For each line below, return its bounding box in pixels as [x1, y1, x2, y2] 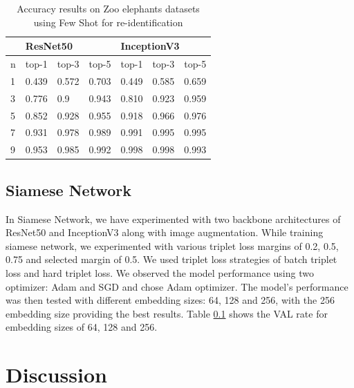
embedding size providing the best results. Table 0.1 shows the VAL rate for [6, 306, 328, 320]
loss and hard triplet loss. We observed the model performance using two [6, 265, 314, 280]
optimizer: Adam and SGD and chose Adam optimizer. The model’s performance [6, 279, 348, 293]
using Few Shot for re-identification [33, 14, 183, 29]
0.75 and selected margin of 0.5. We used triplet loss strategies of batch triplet [6, 252, 337, 266]
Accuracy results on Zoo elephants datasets [17, 1, 200, 15]
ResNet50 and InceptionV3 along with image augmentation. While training [6, 225, 324, 240]
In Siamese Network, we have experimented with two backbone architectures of [6, 211, 341, 226]
